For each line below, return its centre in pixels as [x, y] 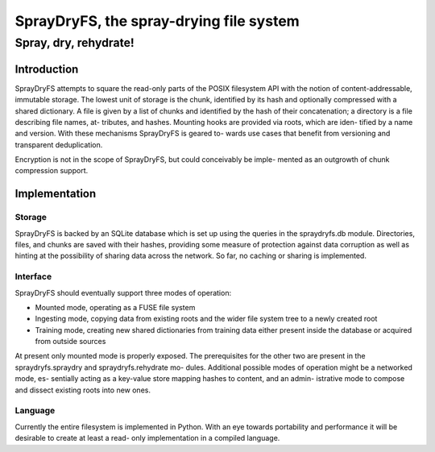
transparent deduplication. [59, 144]
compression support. [52, 171]
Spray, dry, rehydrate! [75, 43]
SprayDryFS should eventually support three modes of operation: [123, 292]
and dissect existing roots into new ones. [83, 390]
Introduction [47, 69]
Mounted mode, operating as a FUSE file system [115, 307]
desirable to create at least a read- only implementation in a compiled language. [147, 438]
